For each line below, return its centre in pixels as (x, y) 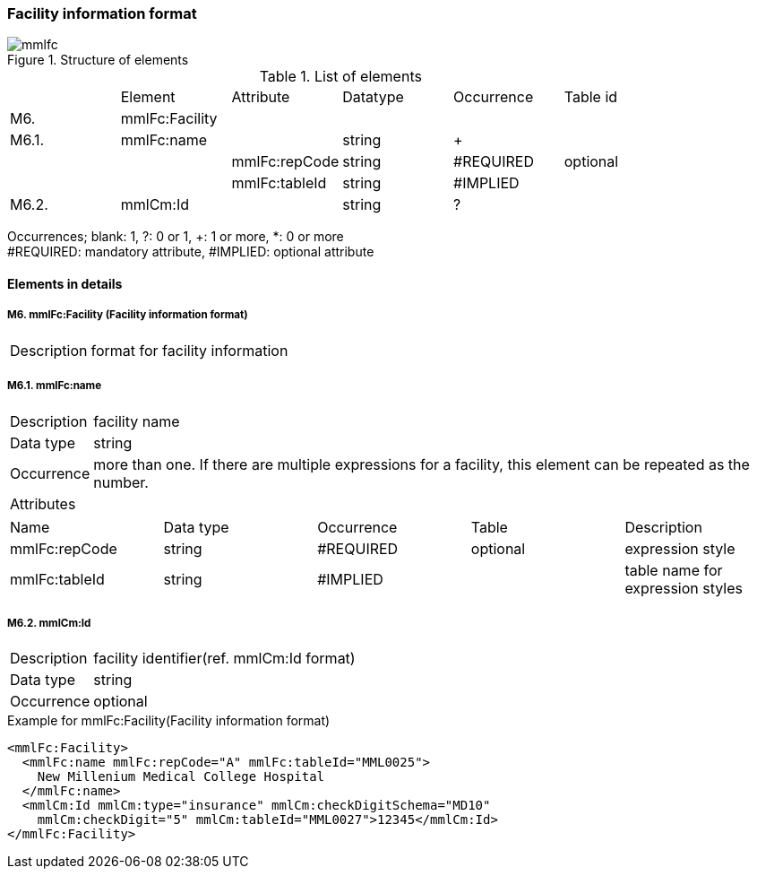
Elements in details (65, 283)
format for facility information (189, 350)
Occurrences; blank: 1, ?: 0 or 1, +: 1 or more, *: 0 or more (176, 237)
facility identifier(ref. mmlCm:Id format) (224, 659)
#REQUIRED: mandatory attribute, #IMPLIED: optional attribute (191, 252)
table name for (674, 570)
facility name (137, 421)
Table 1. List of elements (340, 77)
